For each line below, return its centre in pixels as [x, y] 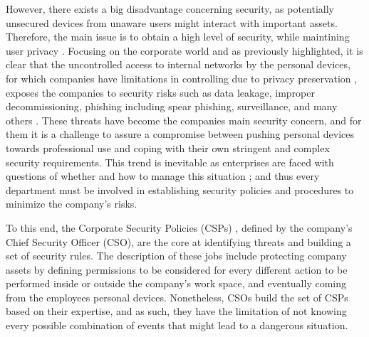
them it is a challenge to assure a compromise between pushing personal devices [180, 134]
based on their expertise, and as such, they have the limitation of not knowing [176, 311]
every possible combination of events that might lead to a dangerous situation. [177, 325]
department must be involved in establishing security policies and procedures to [180, 189]
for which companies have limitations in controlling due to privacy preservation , [182, 78]
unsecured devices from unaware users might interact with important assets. [172, 22]
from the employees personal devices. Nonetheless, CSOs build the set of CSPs [177, 297]
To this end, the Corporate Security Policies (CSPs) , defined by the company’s [179, 227]
